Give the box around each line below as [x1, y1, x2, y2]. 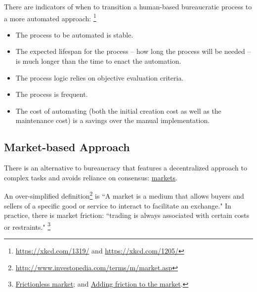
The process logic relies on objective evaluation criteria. [15, 72, 184, 83]
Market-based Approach [4, 139, 130, 155]
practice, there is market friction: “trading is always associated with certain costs [4, 210, 250, 220]
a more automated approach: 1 [4, 11, 96, 23]
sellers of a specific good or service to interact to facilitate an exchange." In [4, 200, 231, 210]
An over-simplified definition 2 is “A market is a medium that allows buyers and [4, 189, 244, 201]
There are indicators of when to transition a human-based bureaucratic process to [4, 1, 252, 11]
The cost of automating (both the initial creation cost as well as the [15, 105, 221, 116]
